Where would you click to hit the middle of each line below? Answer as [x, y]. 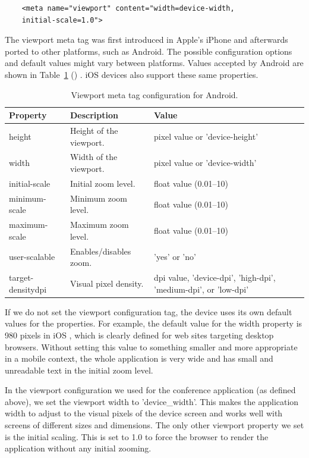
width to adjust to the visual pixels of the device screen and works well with [144, 413]
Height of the [94, 130]
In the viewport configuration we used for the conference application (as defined [150, 390]
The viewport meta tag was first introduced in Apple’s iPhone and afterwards [146, 40]
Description [94, 115]
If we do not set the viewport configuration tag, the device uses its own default [149, 311]
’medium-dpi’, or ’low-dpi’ [201, 289]
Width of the [94, 157]
